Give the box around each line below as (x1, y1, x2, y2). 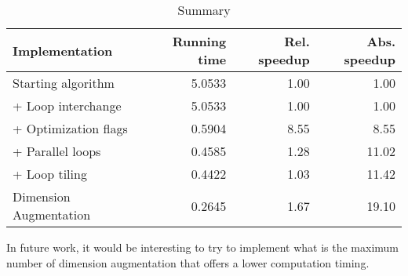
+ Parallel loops (13, 142, 101, 160)
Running (172, 32, 227, 50)
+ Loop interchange (13, 96, 122, 114)
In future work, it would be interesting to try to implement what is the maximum (6, 239, 399, 255)
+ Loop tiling (13, 165, 87, 183)
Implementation (13, 41, 113, 60)
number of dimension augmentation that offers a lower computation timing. (6, 254, 370, 271)
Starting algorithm (13, 74, 115, 92)
